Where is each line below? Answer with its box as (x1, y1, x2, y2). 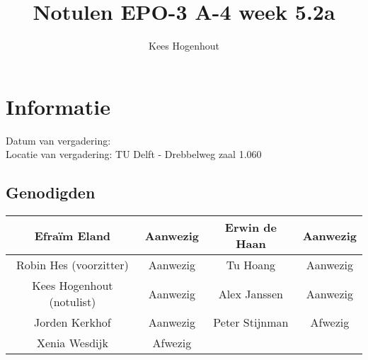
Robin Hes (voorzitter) (16, 257, 129, 274)
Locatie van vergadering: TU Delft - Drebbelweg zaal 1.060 (6, 147, 262, 162)
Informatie (6, 91, 110, 120)
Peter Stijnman (213, 314, 289, 331)
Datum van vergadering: (6, 133, 111, 147)
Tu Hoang (226, 257, 276, 274)
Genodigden (6, 181, 96, 203)
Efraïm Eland (34, 227, 111, 244)
